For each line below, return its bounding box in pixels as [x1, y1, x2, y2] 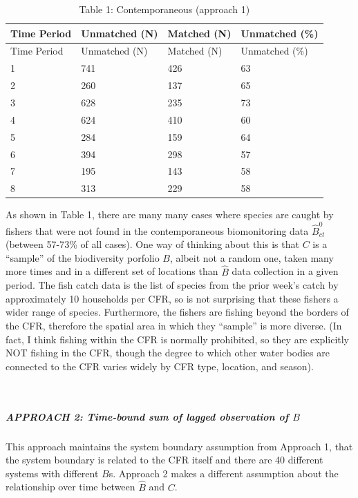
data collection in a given [232, 264, 339, 278]
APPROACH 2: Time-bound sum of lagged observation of [6, 409, 289, 423]
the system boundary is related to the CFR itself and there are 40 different [6, 452, 323, 467]
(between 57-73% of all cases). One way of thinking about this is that [6, 237, 299, 251]
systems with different [6, 466, 99, 480]
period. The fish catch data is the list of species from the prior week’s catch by [6, 278, 339, 292]
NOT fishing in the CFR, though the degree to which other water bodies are [6, 345, 330, 360]
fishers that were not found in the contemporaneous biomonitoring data [6, 223, 309, 238]
